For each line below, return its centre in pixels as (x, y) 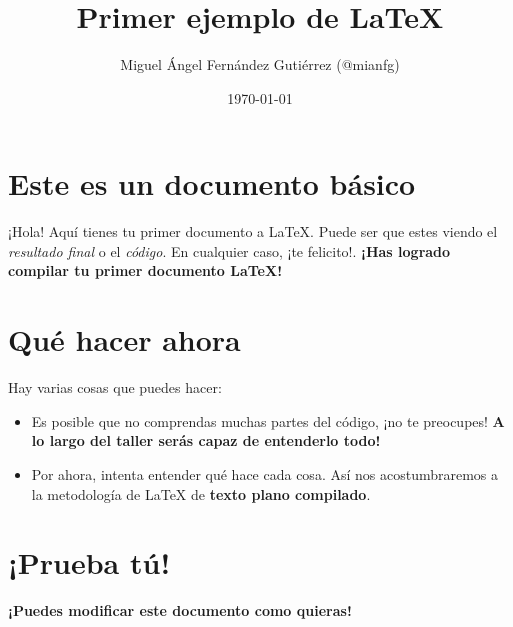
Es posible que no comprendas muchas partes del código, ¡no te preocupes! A (268, 420)
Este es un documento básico (212, 183)
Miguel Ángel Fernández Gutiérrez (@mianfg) (260, 64)
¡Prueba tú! (89, 562)
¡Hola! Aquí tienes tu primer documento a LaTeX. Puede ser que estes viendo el (253, 231)
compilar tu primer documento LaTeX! (145, 270)
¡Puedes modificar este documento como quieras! (180, 610)
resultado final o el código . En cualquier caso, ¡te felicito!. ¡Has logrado (229, 250)
